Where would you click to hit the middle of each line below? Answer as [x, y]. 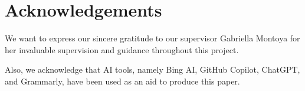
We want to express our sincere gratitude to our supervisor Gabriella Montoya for [152, 38]
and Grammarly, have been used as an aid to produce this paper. [122, 81]
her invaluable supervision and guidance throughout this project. [122, 49]
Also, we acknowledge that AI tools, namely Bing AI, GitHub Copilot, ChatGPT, [152, 69]
